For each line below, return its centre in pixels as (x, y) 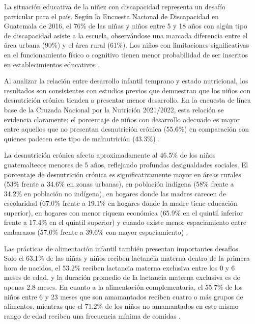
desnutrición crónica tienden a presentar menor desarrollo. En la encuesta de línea (127, 100)
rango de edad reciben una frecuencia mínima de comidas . (92, 315)
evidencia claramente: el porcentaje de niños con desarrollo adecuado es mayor (122, 119)
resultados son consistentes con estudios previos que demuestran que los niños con (127, 90)
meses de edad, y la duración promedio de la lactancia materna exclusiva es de (122, 277)
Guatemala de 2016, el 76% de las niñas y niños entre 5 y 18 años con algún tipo (126, 26)
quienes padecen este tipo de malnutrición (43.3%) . (82, 138)
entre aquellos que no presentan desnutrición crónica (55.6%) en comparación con (127, 129)
